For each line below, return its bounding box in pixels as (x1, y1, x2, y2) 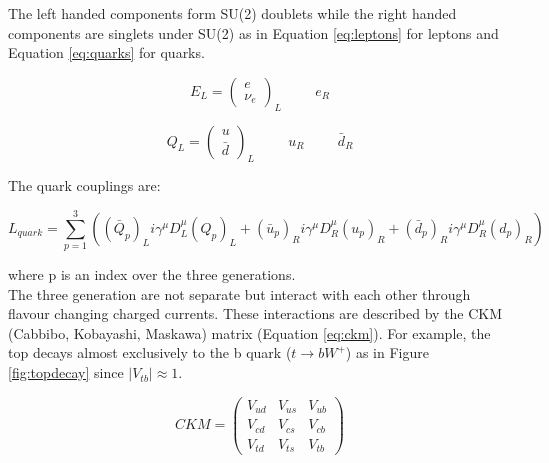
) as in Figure (345, 342, 429, 363)
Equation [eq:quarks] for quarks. (8, 42, 205, 63)
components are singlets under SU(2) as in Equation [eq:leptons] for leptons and (8, 22, 499, 43)
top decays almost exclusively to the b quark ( (8, 342, 292, 363)
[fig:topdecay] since (8, 362, 124, 383)
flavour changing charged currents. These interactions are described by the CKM (8, 303, 503, 324)
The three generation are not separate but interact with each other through (8, 283, 471, 304)
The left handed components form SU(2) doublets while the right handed (8, 3, 457, 23)
